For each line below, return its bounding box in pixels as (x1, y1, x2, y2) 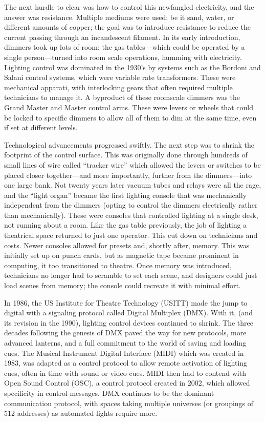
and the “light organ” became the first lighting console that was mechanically (4, 189, 247, 200)
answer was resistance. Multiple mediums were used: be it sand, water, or (4, 11, 234, 22)
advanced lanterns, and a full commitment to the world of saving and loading (4, 337, 247, 348)
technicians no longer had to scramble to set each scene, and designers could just (4, 270, 257, 280)
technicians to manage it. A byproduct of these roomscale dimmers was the (4, 92, 240, 103)
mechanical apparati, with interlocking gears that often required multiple (4, 82, 233, 92)
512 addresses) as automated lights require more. (4, 408, 158, 418)
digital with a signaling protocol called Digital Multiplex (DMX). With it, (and (4, 307, 253, 318)
